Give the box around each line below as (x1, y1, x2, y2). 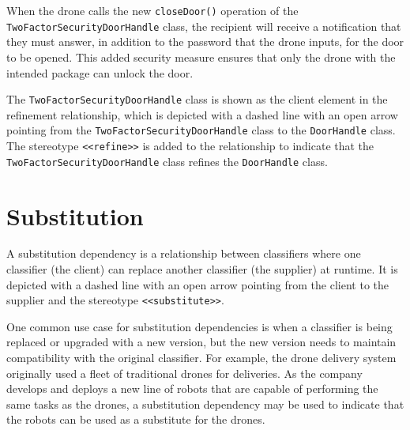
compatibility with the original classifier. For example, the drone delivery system (6, 349, 397, 366)
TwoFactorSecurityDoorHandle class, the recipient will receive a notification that (6, 17, 401, 34)
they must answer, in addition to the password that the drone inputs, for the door (6, 33, 404, 50)
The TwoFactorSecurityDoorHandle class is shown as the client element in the (6, 91, 388, 107)
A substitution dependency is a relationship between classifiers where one (6, 245, 361, 262)
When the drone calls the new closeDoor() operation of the (6, 2, 299, 18)
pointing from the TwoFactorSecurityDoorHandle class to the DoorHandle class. (6, 122, 396, 138)
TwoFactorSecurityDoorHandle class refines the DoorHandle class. (6, 153, 328, 169)
